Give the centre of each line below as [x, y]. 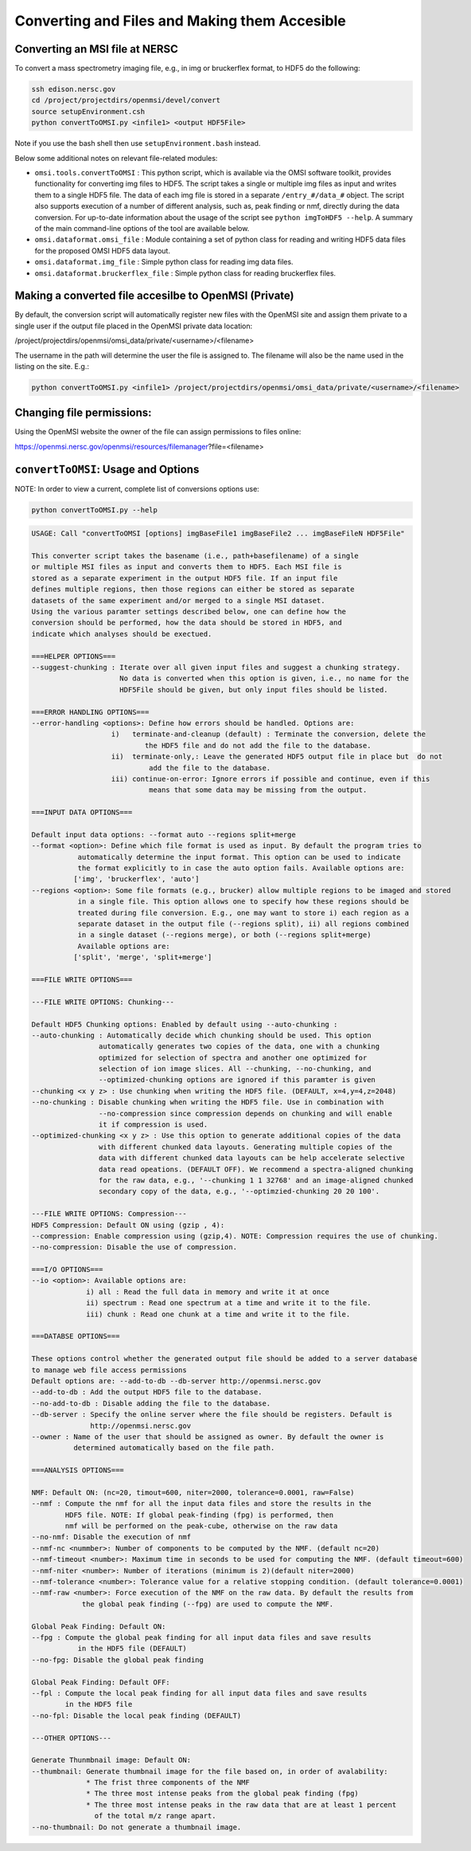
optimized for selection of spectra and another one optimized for [233, 1057]
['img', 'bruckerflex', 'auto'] [136, 879]
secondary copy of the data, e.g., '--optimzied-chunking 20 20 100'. [239, 1192]
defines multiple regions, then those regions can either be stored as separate [193, 589]
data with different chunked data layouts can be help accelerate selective [251, 1158]
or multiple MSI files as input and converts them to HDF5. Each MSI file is [187, 567]
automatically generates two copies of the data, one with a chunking [239, 1047]
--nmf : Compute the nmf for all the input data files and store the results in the [201, 1504]
